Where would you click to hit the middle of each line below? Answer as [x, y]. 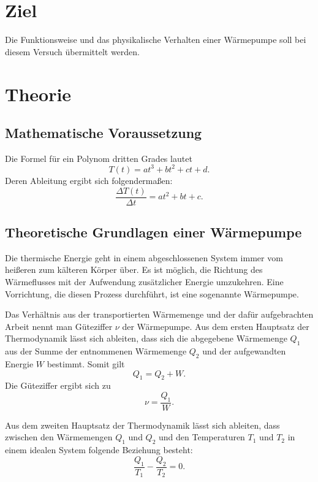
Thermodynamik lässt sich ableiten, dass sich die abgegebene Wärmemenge [146, 338]
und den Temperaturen [202, 437]
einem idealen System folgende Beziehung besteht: [99, 450]
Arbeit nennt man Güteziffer [59, 326]
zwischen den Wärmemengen [59, 437]
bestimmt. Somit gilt [86, 364]
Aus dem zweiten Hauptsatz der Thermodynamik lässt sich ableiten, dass [142, 425]
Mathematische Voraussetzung [104, 133]
